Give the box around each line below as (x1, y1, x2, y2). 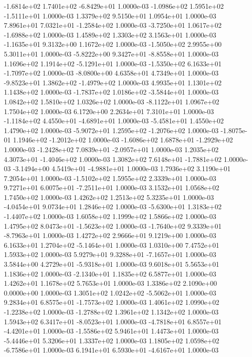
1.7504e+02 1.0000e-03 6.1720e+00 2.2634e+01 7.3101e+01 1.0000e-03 (4, 106, 214, 116)
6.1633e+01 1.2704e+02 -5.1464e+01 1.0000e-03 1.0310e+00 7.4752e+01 (4, 239, 219, 250)
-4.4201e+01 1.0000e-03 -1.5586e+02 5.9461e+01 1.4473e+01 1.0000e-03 (4, 326, 219, 336)
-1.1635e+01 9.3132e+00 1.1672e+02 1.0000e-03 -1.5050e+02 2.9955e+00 (4, 39, 222, 49)
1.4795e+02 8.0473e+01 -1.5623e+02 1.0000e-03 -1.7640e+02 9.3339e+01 (4, 220, 222, 231)
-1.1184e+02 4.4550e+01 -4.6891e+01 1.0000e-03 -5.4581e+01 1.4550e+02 (4, 116, 224, 126)
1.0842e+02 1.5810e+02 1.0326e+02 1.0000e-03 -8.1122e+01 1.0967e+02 (4, 96, 219, 106)
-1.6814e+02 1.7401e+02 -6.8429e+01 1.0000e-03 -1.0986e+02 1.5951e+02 (4, 1, 224, 11)
